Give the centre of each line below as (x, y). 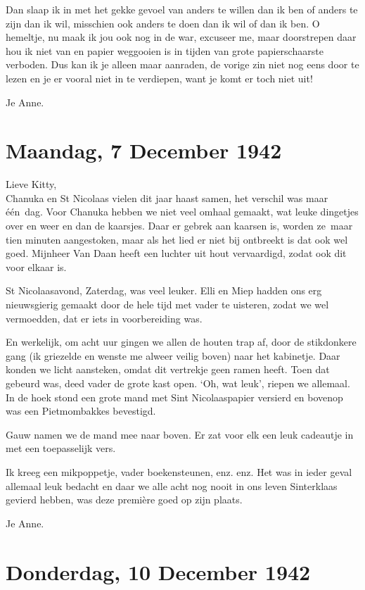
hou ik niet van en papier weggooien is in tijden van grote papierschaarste (165, 50)
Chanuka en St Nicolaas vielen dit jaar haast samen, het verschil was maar (167, 197)
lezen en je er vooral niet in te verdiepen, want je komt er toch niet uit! (159, 78)
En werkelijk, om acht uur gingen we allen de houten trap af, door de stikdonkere (181, 342)
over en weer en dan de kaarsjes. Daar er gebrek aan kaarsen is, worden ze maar (179, 226)
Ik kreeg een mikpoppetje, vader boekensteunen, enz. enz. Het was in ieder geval (179, 471)
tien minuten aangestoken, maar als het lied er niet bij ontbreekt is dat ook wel (177, 239)
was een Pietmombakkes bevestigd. (81, 411)
